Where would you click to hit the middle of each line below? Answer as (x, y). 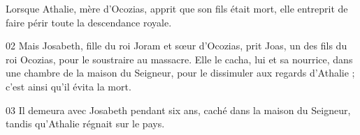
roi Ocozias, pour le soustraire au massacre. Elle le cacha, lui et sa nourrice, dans (179, 59)
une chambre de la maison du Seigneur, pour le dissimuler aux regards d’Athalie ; (180, 73)
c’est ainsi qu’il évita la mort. (69, 86)
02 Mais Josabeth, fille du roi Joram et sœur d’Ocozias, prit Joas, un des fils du (177, 46)
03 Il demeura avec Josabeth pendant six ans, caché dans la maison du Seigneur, (178, 110)
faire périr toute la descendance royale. (89, 22)
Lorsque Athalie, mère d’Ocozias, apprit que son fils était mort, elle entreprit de (177, 8)
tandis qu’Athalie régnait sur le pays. (85, 124)
